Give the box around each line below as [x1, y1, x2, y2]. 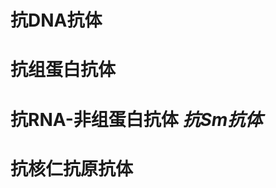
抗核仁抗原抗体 [10, 157, 134, 180]
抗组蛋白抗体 [10, 59, 117, 81]
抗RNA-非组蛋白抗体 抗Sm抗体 [10, 108, 263, 131]
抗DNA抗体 [10, 9, 103, 32]
